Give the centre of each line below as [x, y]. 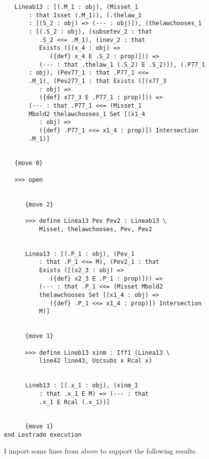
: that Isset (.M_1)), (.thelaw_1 [85, 15]
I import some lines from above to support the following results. [101, 450]
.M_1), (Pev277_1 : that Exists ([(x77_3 [98, 81]
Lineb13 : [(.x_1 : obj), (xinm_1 [82, 386]
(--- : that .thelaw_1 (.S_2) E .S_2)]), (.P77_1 [122, 64]
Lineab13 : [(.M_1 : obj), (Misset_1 [76, 7]
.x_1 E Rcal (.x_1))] [74, 402]
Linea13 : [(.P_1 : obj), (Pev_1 [80, 254]
